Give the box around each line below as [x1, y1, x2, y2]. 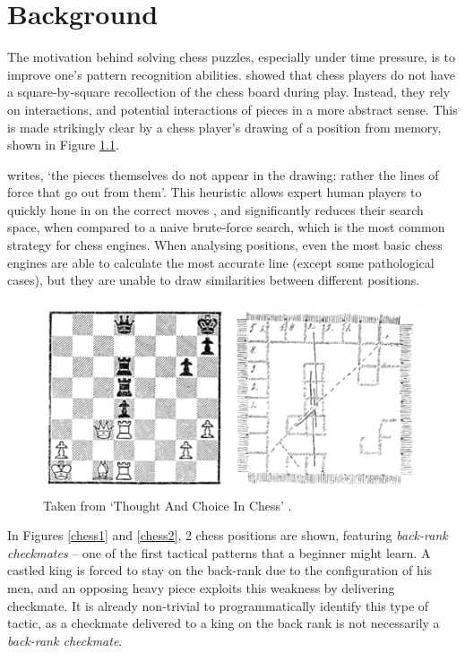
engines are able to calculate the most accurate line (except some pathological [7, 253, 435, 271]
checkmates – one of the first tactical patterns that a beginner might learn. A [7, 543, 431, 562]
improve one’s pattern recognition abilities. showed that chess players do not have [7, 64, 455, 83]
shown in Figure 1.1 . [7, 135, 119, 154]
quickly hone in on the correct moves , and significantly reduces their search [7, 200, 424, 219]
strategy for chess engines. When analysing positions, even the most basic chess [7, 236, 443, 254]
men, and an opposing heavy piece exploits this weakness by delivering [7, 579, 395, 597]
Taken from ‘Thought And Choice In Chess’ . [43, 495, 292, 514]
